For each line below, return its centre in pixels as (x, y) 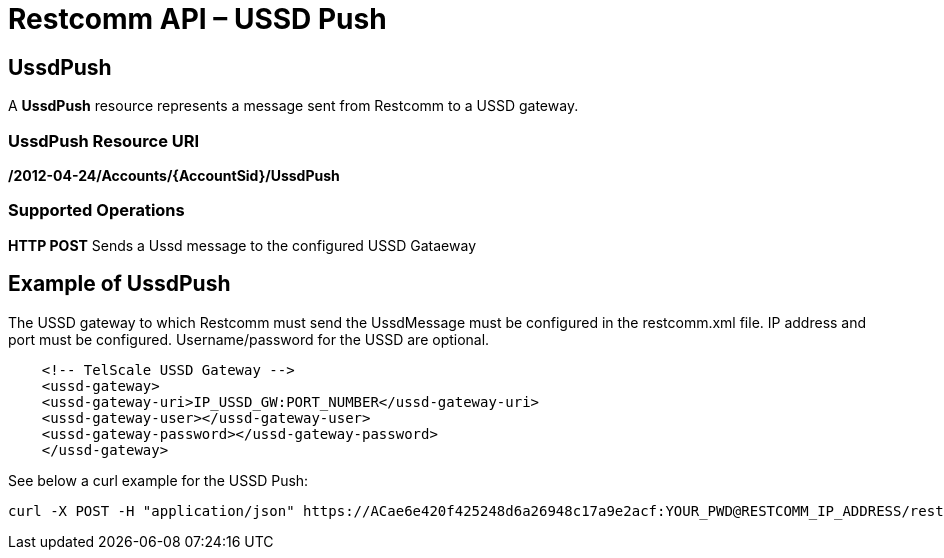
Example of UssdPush (119, 284)
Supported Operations (96, 210)
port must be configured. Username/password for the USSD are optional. (249, 339)
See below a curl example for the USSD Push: (158, 480)
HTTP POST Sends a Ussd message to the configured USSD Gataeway (242, 245)
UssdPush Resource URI (104, 140)
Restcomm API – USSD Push (197, 19)
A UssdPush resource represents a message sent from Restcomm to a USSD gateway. (293, 106)
